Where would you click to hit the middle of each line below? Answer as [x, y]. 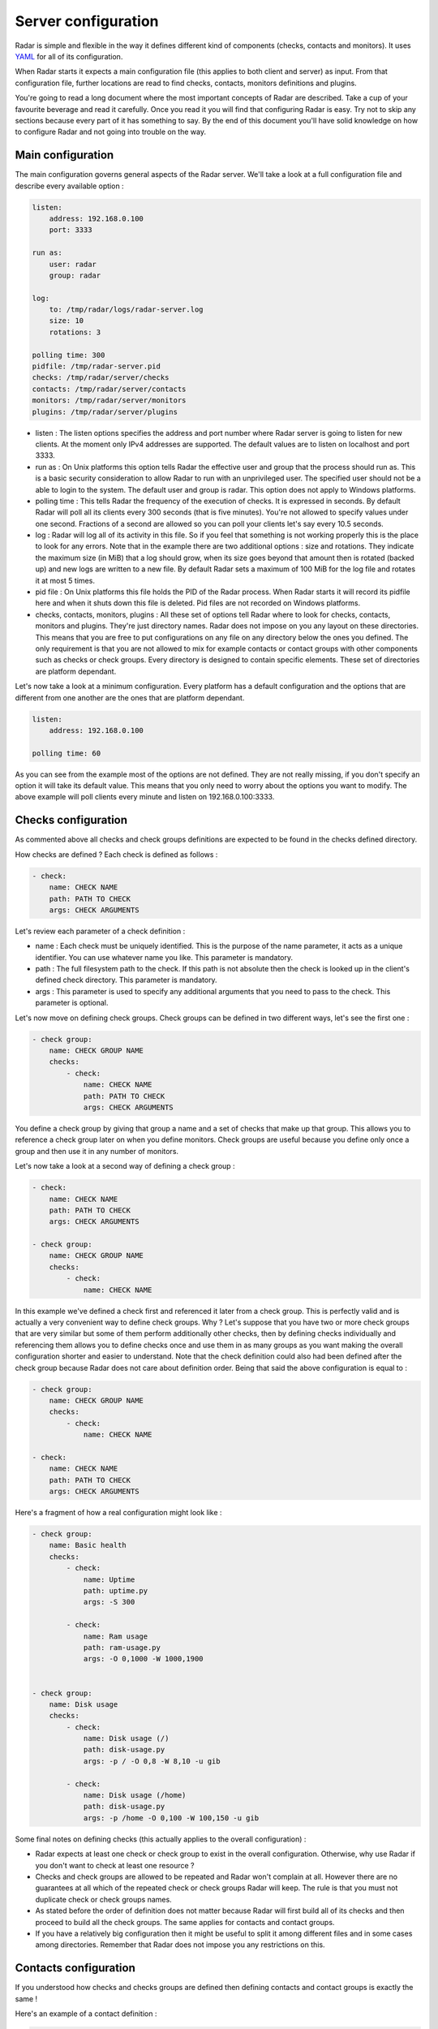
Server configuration [87, 21]
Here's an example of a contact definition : [86, 2014]
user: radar [73, 264]
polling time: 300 [69, 355]
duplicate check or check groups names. [103, 1899]
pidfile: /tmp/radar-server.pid [97, 366]
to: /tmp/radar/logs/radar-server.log [126, 310]
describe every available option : [70, 186]
